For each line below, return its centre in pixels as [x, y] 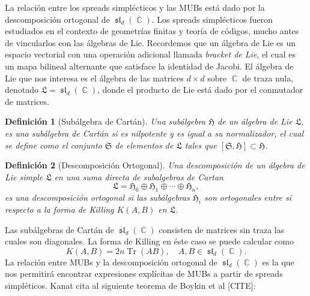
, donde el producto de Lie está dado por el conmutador [200, 90]
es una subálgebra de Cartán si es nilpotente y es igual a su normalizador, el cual [154, 133]
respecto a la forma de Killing [59, 209]
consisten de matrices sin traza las [222, 229]
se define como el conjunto [53, 145]
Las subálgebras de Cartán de [59, 229]
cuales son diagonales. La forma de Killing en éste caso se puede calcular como [149, 241]
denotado [22, 90]
